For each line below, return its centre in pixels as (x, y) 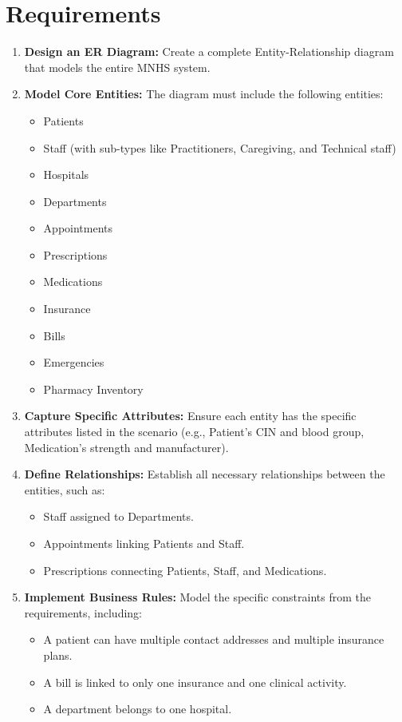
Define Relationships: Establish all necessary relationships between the (205, 474)
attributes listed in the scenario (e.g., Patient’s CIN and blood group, (194, 432)
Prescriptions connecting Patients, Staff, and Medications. (185, 570)
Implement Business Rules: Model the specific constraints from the (198, 597)
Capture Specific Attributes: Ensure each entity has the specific (190, 416)
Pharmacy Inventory (93, 389)
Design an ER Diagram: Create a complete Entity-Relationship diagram (209, 52)
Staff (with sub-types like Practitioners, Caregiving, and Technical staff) (220, 147)
